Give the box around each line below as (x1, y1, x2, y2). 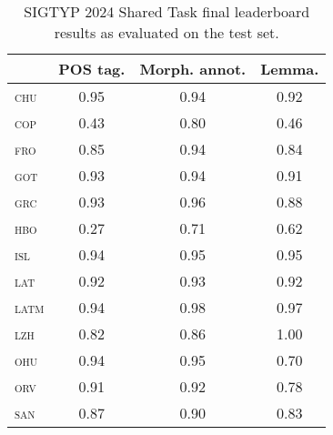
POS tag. (58, 58, 126, 79)
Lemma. (260, 58, 319, 79)
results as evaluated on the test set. (54, 22, 279, 43)
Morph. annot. (139, 58, 247, 79)
